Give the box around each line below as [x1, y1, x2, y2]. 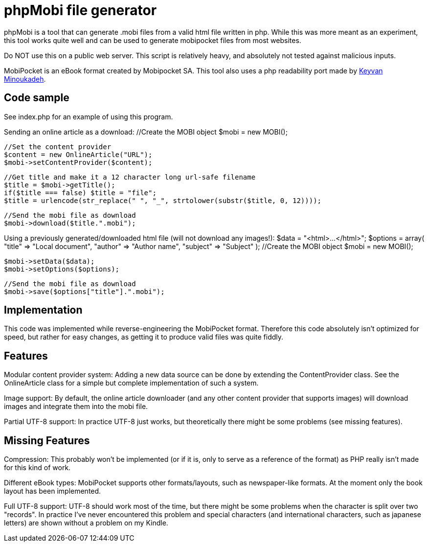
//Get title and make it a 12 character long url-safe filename [4, 173, 256, 181]
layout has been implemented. [4, 487, 101, 496]
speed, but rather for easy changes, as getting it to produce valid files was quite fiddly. [4, 333, 284, 341]
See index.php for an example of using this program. [4, 112, 173, 121]
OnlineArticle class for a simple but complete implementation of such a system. [4, 379, 259, 387]
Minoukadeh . [4, 74, 46, 83]
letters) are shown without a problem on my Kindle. [4, 519, 168, 527]
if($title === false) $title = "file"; [4, 188, 157, 197]
